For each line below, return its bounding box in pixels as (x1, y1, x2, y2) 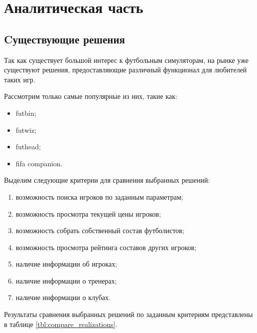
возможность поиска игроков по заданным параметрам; (15, 191, 183, 202)
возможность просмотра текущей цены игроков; (15, 208, 161, 219)
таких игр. (4, 74, 35, 84)
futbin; (15, 107, 36, 118)
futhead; (15, 141, 41, 152)
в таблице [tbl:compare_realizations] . (4, 319, 118, 329)
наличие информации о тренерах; (15, 275, 117, 286)
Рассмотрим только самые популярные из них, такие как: (4, 91, 177, 101)
